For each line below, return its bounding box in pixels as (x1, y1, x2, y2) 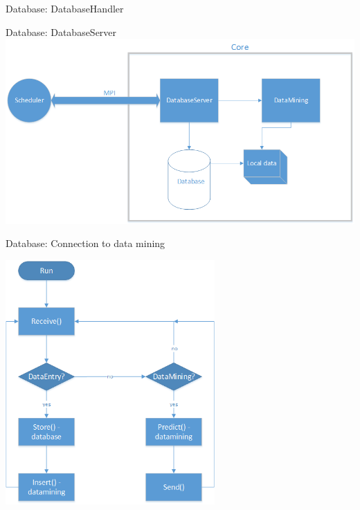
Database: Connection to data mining (6, 236, 165, 251)
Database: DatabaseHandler (6, 1, 124, 15)
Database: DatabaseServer (6, 24, 117, 39)
